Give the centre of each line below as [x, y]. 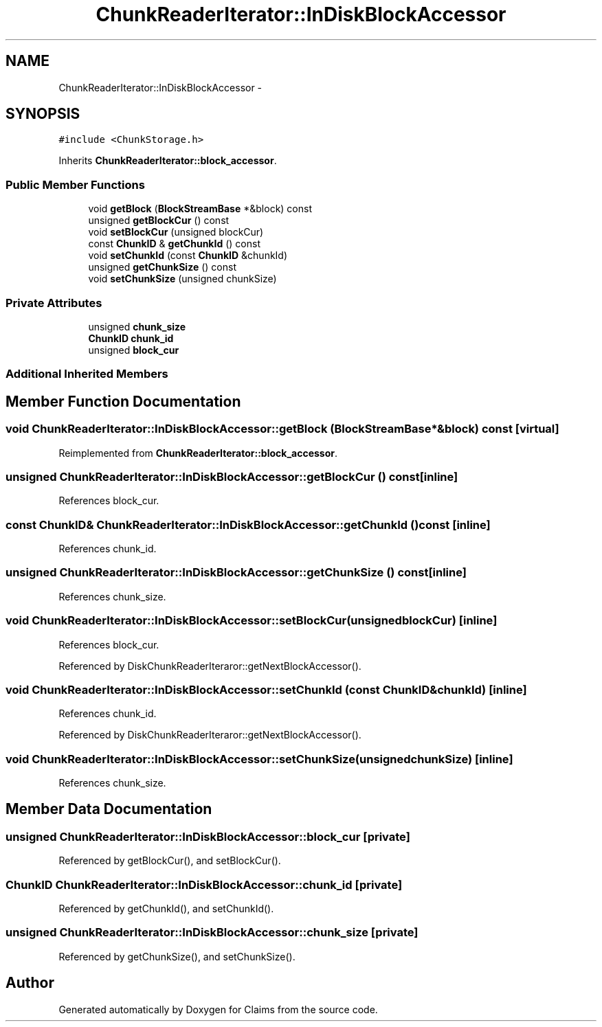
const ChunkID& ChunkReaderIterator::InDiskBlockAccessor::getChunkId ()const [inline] [248, 524]
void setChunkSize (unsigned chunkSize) [182, 279]
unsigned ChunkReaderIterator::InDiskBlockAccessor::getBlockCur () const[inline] [232, 476]
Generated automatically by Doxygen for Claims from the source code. [218, 1009]
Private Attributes [54, 303]
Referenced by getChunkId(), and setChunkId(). [166, 908]
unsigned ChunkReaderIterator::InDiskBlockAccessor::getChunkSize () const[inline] [236, 573]
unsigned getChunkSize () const [162, 267]
